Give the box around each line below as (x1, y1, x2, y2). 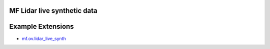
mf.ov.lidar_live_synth (21, 35, 66, 42)
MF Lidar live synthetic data (9, 6, 97, 15)
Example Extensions (9, 22, 74, 31)
